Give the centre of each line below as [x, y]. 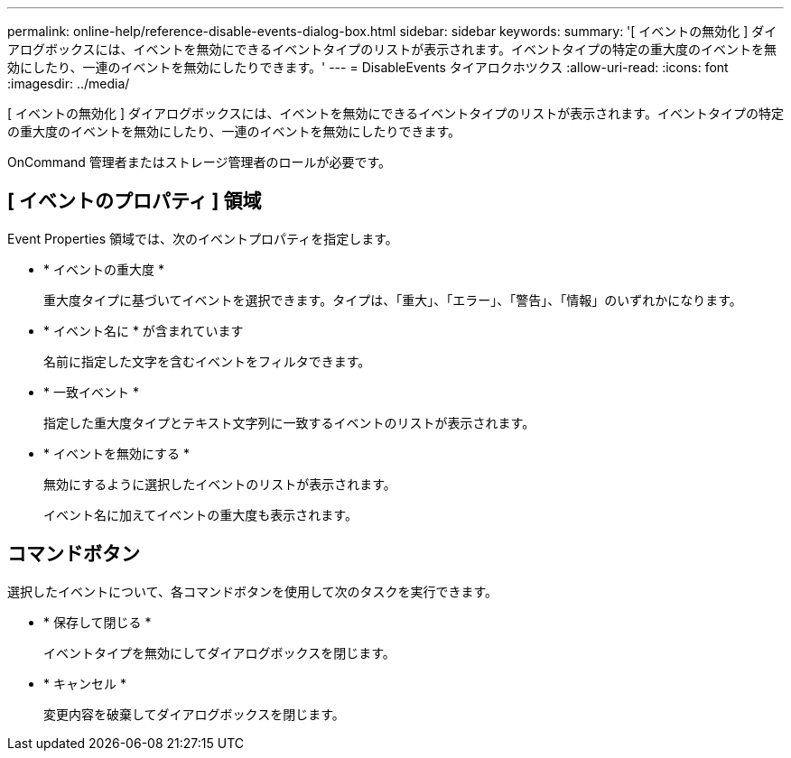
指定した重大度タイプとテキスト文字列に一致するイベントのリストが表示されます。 [289, 422]
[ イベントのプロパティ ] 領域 [135, 201]
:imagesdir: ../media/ [69, 83]
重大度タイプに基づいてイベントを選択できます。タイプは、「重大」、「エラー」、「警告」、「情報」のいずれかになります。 [393, 300]
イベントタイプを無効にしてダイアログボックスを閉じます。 [219, 652]
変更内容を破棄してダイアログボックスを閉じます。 [194, 714]
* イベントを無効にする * [117, 453]
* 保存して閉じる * [98, 622]
